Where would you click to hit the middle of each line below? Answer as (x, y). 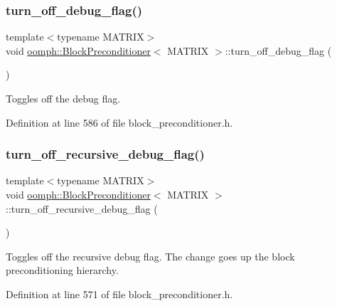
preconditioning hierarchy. (62, 270)
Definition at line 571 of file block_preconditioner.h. (119, 294)
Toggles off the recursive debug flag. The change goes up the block (150, 256)
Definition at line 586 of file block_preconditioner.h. (119, 122)
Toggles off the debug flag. (63, 98)
